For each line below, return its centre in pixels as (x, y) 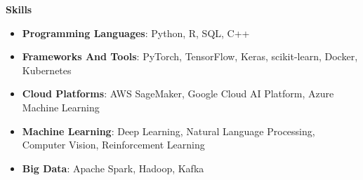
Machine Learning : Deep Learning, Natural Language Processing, (169, 131)
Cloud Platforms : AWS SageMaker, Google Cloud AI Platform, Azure (178, 94)
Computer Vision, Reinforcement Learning (113, 145)
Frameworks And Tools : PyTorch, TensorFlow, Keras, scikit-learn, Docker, (190, 56)
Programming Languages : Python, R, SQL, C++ (136, 33)
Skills (19, 9)
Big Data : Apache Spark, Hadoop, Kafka (113, 168)
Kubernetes (47, 70)
